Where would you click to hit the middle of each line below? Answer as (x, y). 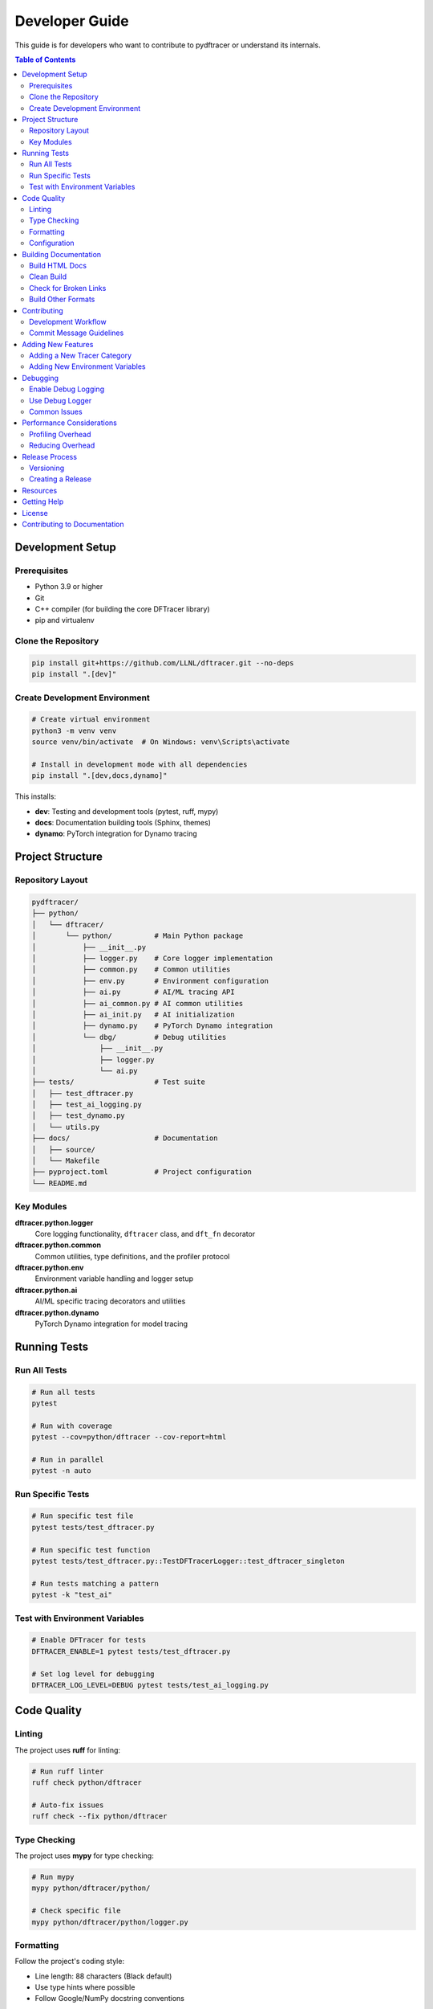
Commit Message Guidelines (77, 333)
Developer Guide (72, 21)
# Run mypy (53, 1877)
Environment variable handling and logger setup (114, 1279)
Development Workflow (68, 321)
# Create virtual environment (91, 720)
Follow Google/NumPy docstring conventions (109, 1999)
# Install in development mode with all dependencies (140, 764)
